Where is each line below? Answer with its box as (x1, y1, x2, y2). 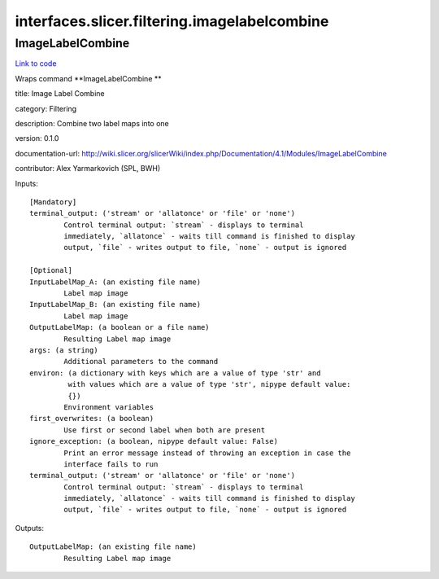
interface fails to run (63, 459, 159, 468)
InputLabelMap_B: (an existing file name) (29, 300, 202, 309)
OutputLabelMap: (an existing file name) (29, 542, 197, 551)
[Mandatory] (29, 197, 77, 207)
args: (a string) (29, 345, 98, 354)
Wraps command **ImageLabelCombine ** (15, 73, 162, 83)
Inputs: (15, 178, 38, 188)
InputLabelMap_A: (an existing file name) (29, 277, 202, 287)
